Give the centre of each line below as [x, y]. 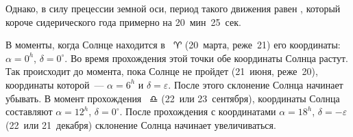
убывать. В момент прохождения [74, 98]
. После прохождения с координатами [198, 111]
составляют [29, 111]
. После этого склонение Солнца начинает [256, 84]
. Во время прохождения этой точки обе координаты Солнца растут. [206, 58]
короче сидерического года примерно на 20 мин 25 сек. [123, 21]
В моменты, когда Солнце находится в [85, 45]
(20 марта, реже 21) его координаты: [263, 45]
